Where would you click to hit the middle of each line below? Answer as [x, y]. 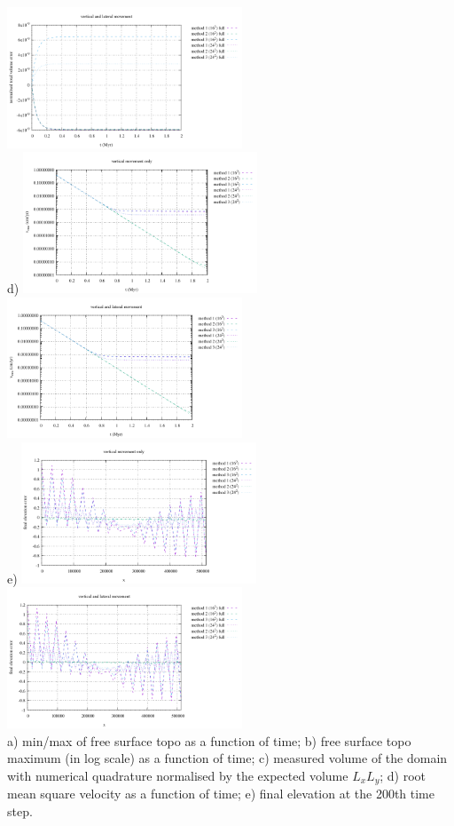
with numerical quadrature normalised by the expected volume [178, 775]
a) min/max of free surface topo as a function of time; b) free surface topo [209, 740]
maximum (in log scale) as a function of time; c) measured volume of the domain [227, 758]
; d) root [403, 775]
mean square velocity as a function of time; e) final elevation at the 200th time [221, 794]
